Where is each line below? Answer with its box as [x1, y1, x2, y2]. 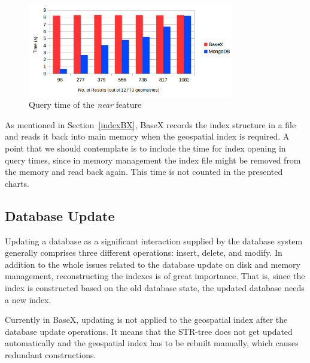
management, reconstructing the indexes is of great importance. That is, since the [5, 270, 305, 282]
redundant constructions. [5, 348, 96, 361]
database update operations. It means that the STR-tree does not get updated [5, 325, 293, 337]
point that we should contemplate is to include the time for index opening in [5, 142, 286, 155]
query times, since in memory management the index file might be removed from [5, 153, 301, 166]
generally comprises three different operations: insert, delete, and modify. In [5, 246, 282, 259]
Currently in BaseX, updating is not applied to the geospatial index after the [5, 313, 288, 326]
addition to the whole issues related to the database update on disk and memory [5, 258, 300, 270]
